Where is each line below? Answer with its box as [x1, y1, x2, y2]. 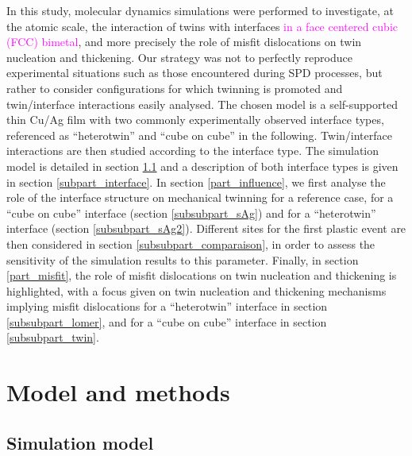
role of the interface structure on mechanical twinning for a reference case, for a [6, 189, 394, 206]
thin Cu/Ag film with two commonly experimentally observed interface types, [6, 111, 384, 128]
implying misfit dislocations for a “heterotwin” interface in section [6, 298, 328, 315]
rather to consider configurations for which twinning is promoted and [6, 79, 343, 96]
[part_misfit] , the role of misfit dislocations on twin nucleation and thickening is [6, 267, 397, 284]
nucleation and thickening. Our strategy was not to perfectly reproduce [6, 48, 352, 65]
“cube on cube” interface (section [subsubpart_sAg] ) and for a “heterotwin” [6, 204, 376, 221]
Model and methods [6, 376, 230, 408]
